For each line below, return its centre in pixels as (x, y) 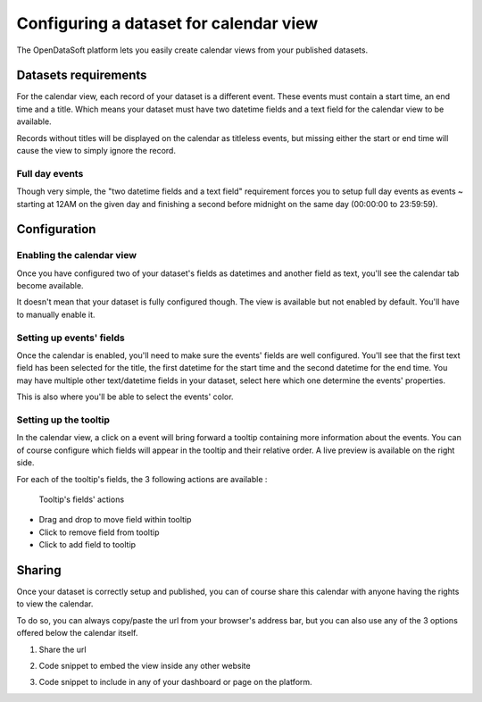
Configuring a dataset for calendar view (167, 23)
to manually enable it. (56, 314)
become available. (50, 286)
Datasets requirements (82, 75)
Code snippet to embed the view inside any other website (145, 665)
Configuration (56, 229)
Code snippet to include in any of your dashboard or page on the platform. (175, 682)
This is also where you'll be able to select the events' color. (125, 397)
